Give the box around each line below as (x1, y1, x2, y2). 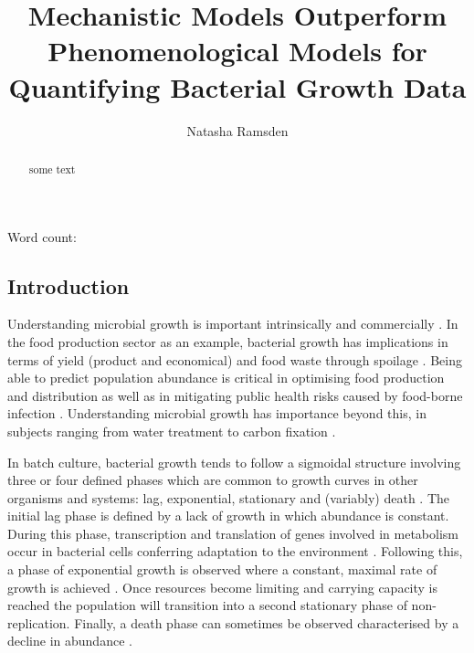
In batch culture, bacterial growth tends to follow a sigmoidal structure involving (7, 452, 461, 471)
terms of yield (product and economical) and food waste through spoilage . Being (7, 350, 462, 369)
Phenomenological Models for (47, 32, 427, 69)
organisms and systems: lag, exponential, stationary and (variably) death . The (7, 488, 450, 507)
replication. (7, 613, 70, 632)
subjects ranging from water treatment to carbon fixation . (7, 421, 336, 440)
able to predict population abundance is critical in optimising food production (7, 368, 445, 387)
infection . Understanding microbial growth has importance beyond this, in (7, 404, 427, 423)
